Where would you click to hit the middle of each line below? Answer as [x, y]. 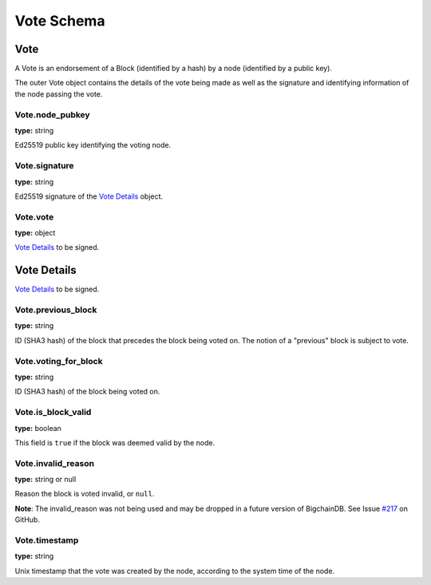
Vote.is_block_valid [53, 413]
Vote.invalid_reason [55, 463]
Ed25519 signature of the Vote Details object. [89, 196]
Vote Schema [60, 21]
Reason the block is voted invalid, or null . [85, 494]
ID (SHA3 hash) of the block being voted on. [87, 392]
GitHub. [27, 520]
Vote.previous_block [56, 310]
